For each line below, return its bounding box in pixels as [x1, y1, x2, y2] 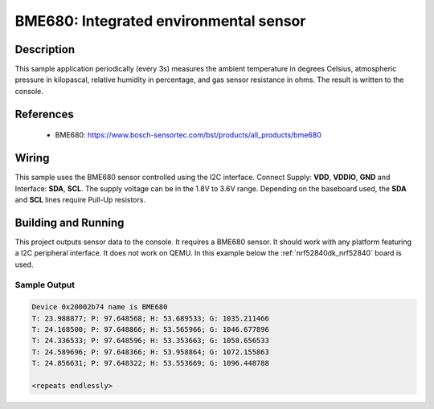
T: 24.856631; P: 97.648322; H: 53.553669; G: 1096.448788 [31, 358, 269, 368]
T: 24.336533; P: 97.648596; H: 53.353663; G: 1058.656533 [31, 336, 269, 346]
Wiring [14, 151, 50, 165]
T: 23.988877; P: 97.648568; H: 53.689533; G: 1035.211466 [31, 313, 269, 323]
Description [14, 43, 76, 56]
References [14, 107, 74, 121]
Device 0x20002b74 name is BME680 [31, 302, 168, 312]
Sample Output [14, 280, 76, 291]
